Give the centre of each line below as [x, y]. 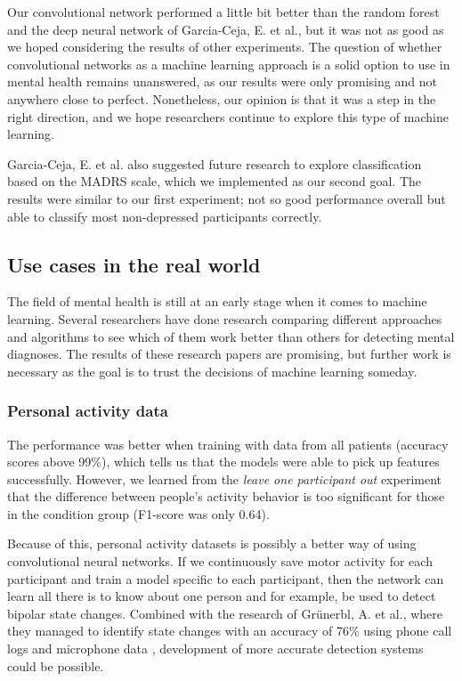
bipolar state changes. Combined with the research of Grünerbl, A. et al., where [225, 613]
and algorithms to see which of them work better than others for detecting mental [231, 336]
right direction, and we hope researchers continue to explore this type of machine [228, 116]
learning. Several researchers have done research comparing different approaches [225, 318]
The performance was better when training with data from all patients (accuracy [228, 444]
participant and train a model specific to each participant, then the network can [226, 578]
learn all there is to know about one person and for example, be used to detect [222, 596]
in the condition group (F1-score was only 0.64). [138, 513]
